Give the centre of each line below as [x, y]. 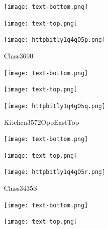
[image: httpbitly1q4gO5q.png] [55, 106]
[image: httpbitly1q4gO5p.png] [55, 40]
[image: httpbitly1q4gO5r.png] [55, 172]
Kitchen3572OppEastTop [42, 122]
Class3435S [21, 188]
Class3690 [19, 55]
